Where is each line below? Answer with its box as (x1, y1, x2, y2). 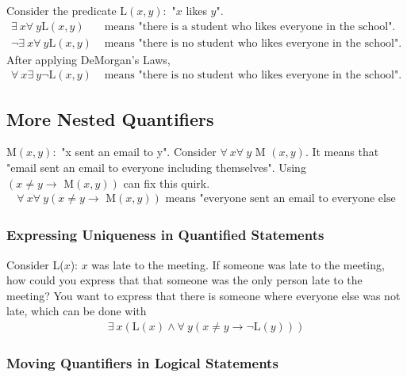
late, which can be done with (6, 303, 147, 319)
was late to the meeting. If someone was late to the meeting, (91, 256, 385, 272)
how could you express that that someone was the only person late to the (6, 272, 363, 288)
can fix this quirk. (123, 174, 210, 191)
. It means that (305, 143, 379, 160)
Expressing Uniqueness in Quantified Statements (6, 225, 324, 245)
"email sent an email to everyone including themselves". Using (6, 159, 306, 176)
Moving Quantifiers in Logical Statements (6, 352, 278, 372)
